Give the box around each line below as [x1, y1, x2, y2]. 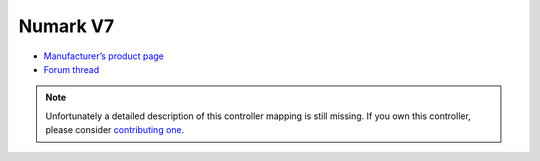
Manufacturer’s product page [43, 50, 165, 62]
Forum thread [43, 63, 100, 75]
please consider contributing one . [45, 124, 185, 136]
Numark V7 [18, 15, 115, 37]
